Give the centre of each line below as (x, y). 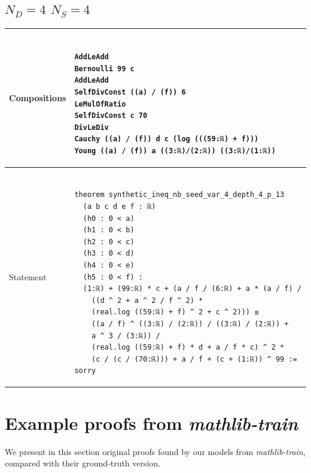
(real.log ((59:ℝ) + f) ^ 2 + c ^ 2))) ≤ (175, 312)
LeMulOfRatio (100, 104)
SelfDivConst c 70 (111, 116)
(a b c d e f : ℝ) (119, 207)
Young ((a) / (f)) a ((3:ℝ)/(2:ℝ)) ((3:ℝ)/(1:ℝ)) (175, 151)
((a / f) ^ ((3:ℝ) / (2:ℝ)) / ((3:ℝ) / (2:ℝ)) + (190, 324)
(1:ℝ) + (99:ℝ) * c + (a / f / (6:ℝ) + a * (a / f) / (192, 289)
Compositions (38, 97)
